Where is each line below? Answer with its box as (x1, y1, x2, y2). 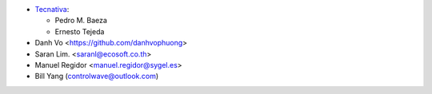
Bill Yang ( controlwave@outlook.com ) (34, 72, 159, 81)
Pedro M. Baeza (54, 16, 108, 25)
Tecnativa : (34, 5, 70, 14)
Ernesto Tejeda (54, 26, 105, 36)
